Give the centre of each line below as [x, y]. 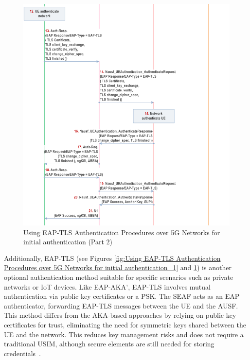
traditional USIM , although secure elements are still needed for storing [109, 344]
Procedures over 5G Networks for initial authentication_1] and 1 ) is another [118, 267]
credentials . [22, 353]
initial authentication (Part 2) [68, 242]
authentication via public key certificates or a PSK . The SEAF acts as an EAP [122, 296]
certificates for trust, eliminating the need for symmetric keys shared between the [125, 325]
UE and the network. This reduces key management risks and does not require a [124, 334]
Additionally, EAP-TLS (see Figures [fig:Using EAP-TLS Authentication [112, 258]
